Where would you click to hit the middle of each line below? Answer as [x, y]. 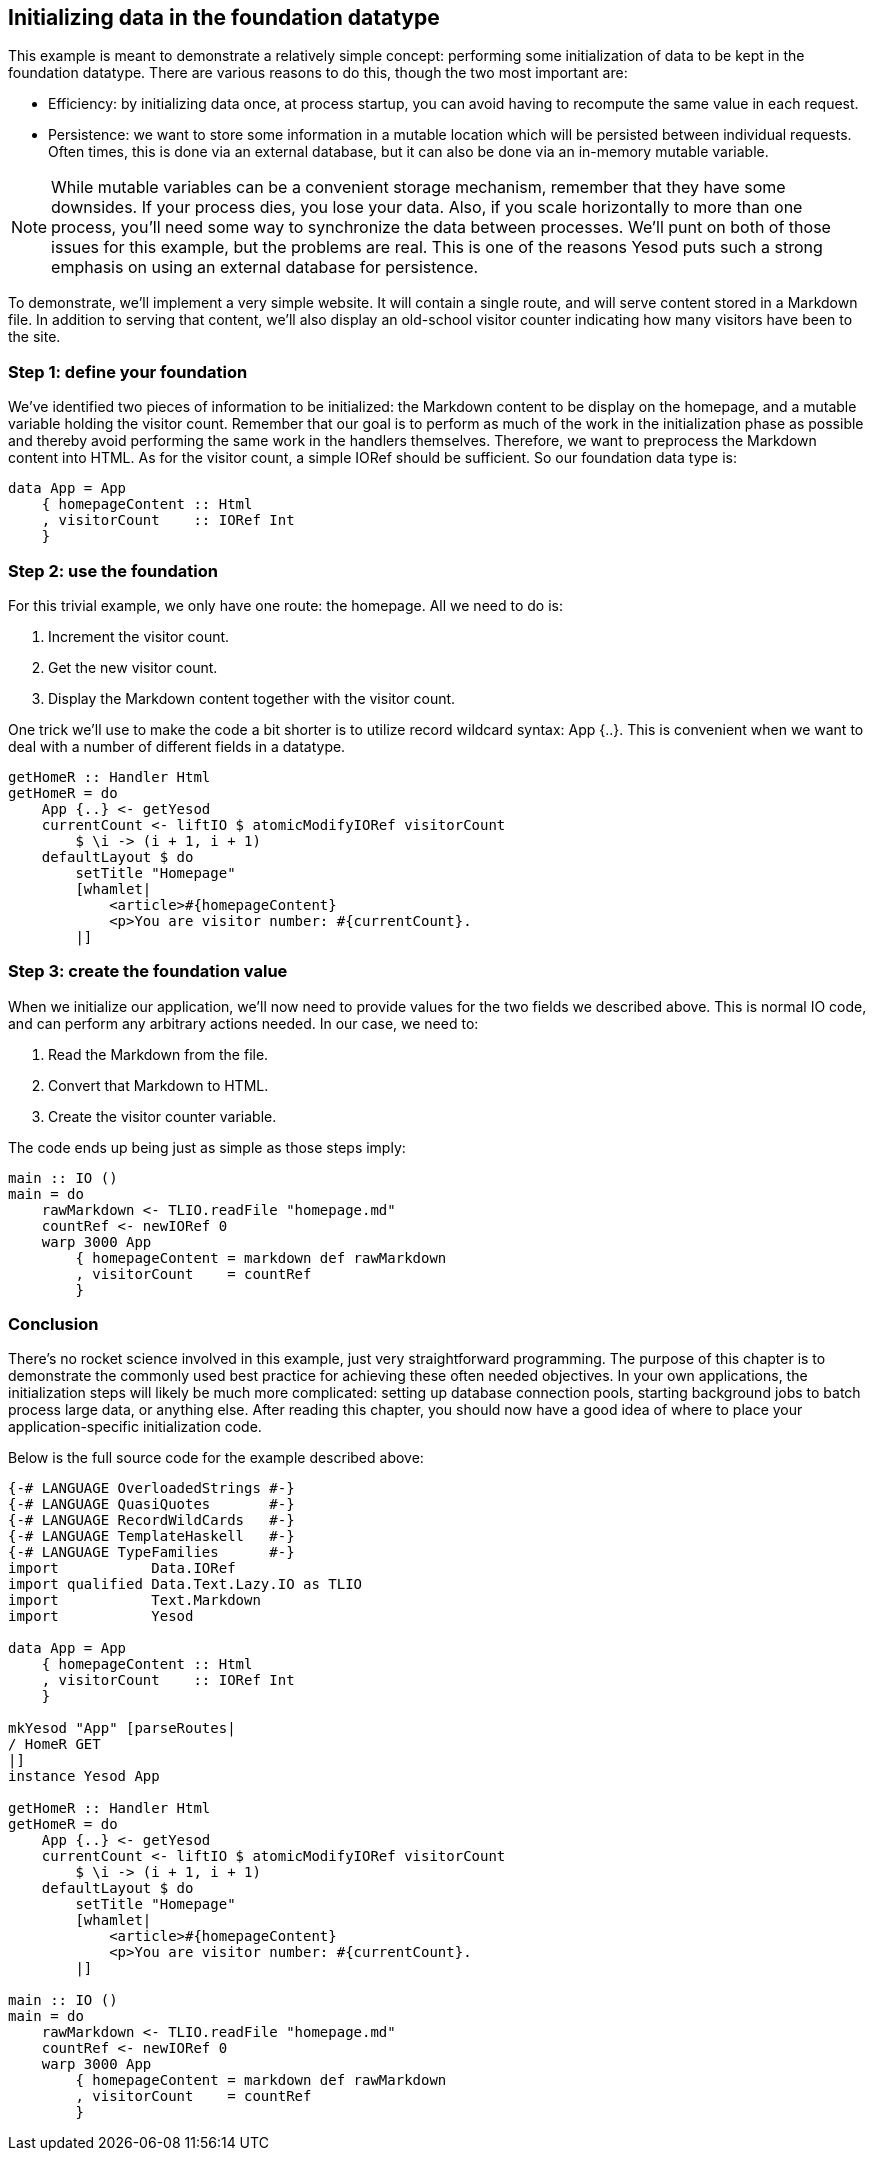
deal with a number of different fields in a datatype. [177, 746]
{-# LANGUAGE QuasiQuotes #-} [151, 1504]
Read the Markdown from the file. [158, 1054]
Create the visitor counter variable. [162, 1116]
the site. [34, 337]
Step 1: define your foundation [128, 371]
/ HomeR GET [54, 1744]
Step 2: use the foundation [113, 570]
